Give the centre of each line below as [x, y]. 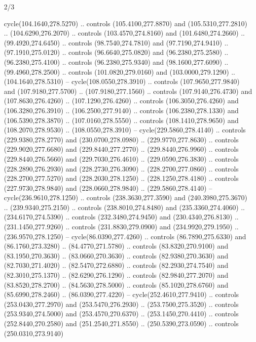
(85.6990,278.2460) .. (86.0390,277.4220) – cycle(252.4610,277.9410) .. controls [122, 294]
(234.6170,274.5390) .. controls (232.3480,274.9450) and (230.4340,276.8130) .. [121, 217]
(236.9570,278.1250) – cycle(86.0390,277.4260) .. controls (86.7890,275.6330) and [125, 236]
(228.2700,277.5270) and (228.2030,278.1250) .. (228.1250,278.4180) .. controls [121, 178]
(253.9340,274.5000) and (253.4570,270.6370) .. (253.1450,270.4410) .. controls [121, 314]
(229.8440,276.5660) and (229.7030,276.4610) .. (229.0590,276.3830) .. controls [121, 158]
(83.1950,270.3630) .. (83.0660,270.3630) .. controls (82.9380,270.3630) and [116, 255]
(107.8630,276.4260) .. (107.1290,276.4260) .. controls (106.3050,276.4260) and [121, 101]
